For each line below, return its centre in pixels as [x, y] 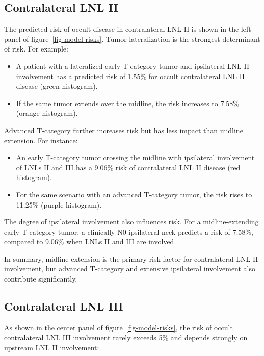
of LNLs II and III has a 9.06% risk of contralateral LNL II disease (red [128, 167]
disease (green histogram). [57, 86]
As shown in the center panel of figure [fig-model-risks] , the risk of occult [118, 327]
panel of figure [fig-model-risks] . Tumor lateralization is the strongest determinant [132, 39]
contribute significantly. [41, 279]
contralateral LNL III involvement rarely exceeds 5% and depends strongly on [126, 337]
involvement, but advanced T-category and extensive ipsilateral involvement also [130, 269]
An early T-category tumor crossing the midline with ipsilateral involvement [135, 157]
